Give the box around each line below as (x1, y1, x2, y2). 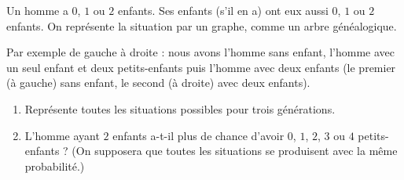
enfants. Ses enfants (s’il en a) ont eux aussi (117, 2, 329, 18)
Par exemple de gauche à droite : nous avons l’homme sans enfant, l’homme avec (6, 44, 395, 60)
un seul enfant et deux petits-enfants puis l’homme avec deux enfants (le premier (6, 59, 396, 75)
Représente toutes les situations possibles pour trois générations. (24, 100, 336, 117)
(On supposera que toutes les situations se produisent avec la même (72, 142, 398, 159)
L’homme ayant (24, 127, 100, 143)
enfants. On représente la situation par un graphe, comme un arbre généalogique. (6, 17, 397, 34)
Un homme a (6, 2, 68, 18)
